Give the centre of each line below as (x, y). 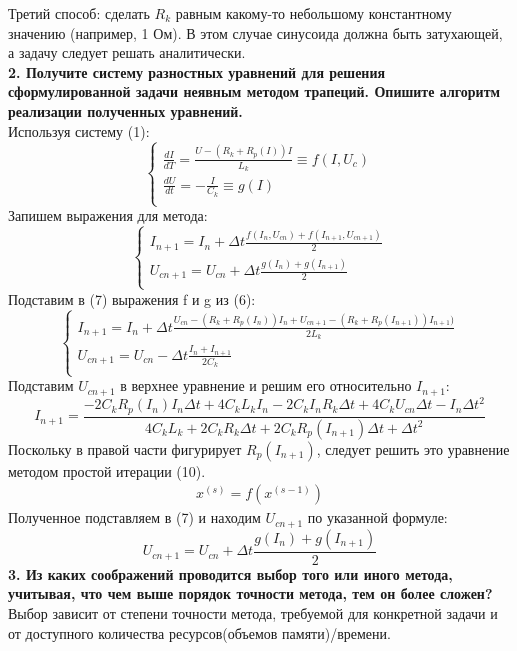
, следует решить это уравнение (413, 448)
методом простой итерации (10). (107, 470)
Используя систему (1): (79, 130)
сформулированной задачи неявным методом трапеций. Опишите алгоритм (254, 91)
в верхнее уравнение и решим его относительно (266, 385)
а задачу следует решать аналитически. (127, 52)
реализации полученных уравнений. (125, 110)
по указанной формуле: (377, 517)
